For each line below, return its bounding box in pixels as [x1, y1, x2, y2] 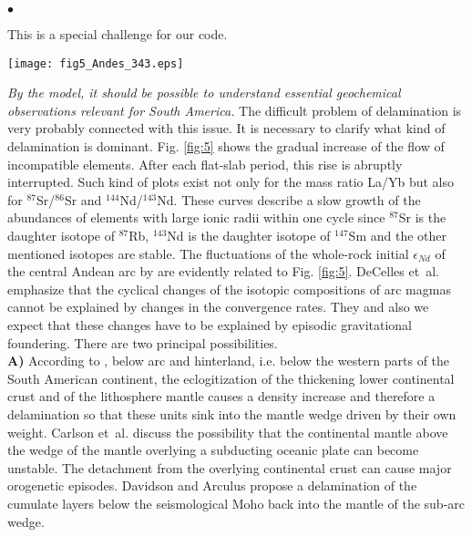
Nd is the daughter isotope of [167, 226, 331, 244]
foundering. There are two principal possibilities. [7, 333, 278, 352]
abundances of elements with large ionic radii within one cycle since [7, 208, 385, 227]
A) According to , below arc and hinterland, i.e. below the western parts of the [7, 351, 450, 370]
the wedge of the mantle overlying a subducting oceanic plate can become [7, 440, 419, 460]
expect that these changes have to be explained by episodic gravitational [7, 315, 412, 334]
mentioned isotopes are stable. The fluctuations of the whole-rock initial [7, 243, 409, 263]
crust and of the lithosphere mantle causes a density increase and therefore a [7, 387, 436, 406]
